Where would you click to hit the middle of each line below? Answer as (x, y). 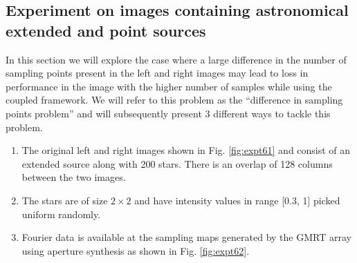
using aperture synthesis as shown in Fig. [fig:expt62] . (136, 250)
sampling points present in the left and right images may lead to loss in (157, 73)
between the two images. (74, 177)
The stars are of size (65, 200)
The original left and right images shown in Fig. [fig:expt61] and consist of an (186, 150)
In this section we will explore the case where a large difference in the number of (176, 59)
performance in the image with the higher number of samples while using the (169, 86)
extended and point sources (106, 30)
